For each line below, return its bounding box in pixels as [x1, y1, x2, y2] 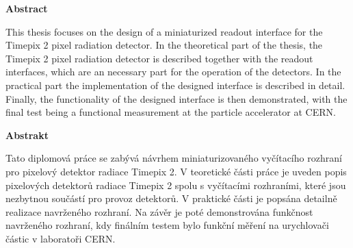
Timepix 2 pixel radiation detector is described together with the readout [5, 51, 313, 65]
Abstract [5, 1, 48, 15]
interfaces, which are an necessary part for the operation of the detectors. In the [5, 64, 341, 79]
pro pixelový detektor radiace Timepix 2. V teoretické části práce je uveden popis [5, 164, 347, 178]
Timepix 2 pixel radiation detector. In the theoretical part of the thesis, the [5, 38, 323, 52]
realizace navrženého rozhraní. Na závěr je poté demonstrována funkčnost [5, 204, 313, 219]
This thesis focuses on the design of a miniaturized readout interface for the [5, 24, 323, 38]
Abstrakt [5, 127, 49, 142]
